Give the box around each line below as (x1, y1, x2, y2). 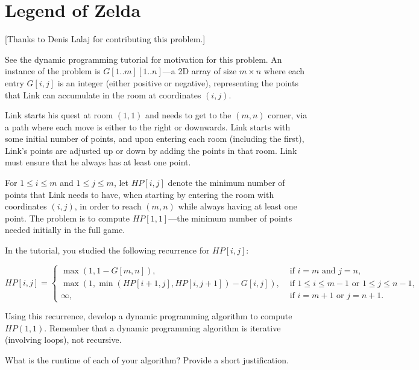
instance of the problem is (5, 65, 101, 77)
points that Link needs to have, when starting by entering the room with (5, 188, 274, 200)
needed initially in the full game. (5, 223, 125, 236)
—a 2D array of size (162, 65, 237, 77)
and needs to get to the (145, 109, 232, 121)
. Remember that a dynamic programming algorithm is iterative (44, 321, 281, 334)
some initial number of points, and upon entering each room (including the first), (5, 132, 304, 145)
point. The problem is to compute (5, 211, 130, 224)
